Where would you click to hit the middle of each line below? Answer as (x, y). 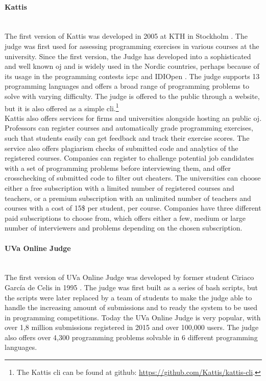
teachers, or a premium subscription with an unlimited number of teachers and (128, 198)
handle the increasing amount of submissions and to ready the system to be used (131, 307)
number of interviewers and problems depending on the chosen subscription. (124, 228)
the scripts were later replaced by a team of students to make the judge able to (128, 297)
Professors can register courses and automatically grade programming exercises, (129, 128)
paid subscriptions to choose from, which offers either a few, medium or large (125, 218)
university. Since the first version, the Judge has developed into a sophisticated (128, 56)
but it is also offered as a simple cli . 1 (62, 107)
